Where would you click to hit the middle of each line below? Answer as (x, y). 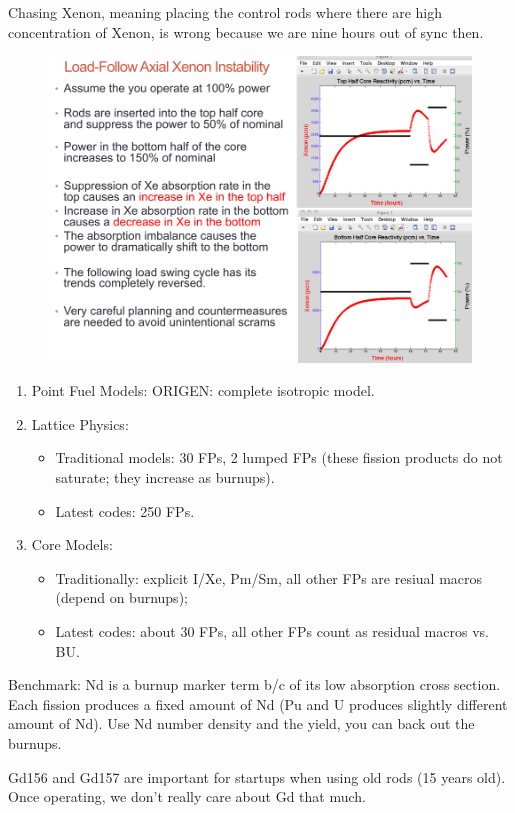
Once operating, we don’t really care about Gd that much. (187, 796)
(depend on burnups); (121, 597)
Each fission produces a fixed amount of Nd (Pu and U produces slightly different (258, 703)
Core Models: (72, 544)
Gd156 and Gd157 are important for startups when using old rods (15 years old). (257, 776)
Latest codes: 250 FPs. (125, 510)
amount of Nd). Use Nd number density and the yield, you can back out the (241, 723)
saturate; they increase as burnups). (165, 477)
